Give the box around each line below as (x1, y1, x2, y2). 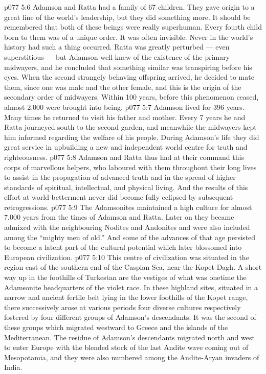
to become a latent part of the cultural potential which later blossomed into (4, 242, 242, 252)
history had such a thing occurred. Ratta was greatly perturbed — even (4, 41, 230, 52)
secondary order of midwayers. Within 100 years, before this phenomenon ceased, (4, 91, 259, 102)
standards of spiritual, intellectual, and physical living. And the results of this (4, 181, 248, 192)
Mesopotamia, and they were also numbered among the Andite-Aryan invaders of (4, 352, 259, 362)
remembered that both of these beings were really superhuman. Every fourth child (4, 21, 262, 32)
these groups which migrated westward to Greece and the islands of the (4, 322, 228, 332)
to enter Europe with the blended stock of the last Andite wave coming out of (4, 342, 249, 353)
